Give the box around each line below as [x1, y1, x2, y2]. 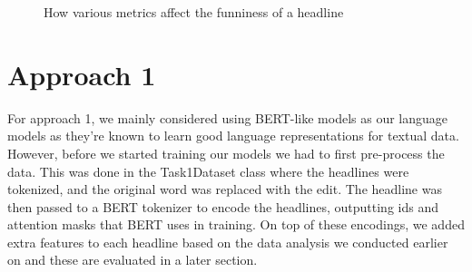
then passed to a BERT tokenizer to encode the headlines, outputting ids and [7, 197, 438, 216]
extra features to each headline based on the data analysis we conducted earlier [7, 232, 448, 251]
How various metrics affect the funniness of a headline [44, 3, 344, 21]
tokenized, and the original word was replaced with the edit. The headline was [7, 180, 442, 199]
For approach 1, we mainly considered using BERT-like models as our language [7, 108, 448, 127]
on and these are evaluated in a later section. [7, 250, 258, 269]
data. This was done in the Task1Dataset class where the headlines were [7, 161, 409, 180]
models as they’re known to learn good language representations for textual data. [7, 126, 459, 145]
